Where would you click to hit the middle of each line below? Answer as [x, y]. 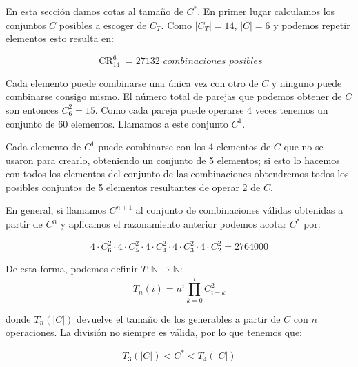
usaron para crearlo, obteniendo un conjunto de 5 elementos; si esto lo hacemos [173, 160]
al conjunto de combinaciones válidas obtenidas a [239, 210]
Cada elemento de [43, 147]
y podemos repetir [312, 24]
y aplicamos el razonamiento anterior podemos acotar [173, 224]
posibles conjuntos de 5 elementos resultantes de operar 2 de [133, 187]
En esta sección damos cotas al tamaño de [95, 11]
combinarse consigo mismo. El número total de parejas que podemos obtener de [174, 96]
